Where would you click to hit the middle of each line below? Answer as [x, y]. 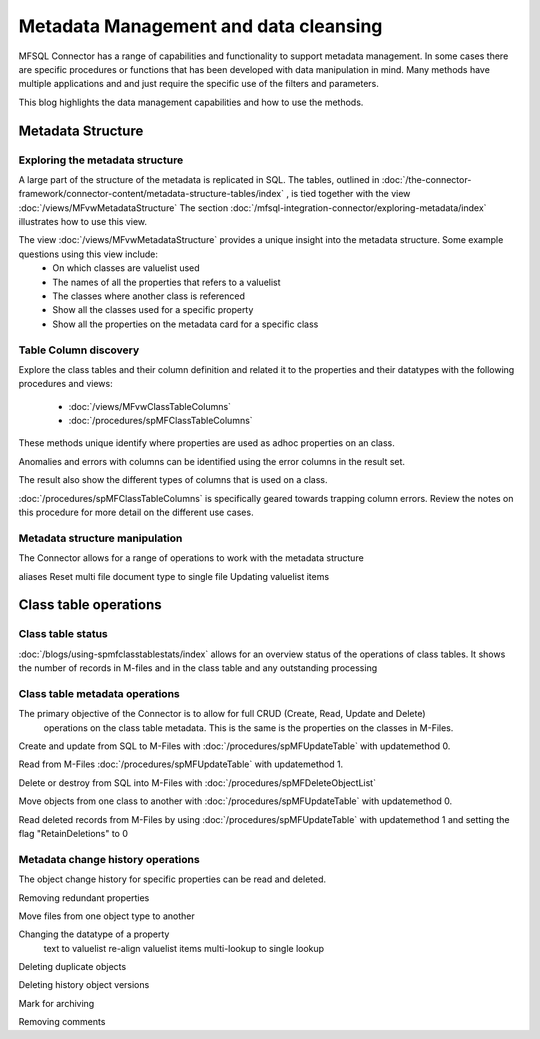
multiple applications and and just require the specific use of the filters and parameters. [199, 84]
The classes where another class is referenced [148, 296]
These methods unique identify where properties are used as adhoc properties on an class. [206, 443]
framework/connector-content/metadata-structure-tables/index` [151, 194]
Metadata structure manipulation [100, 538]
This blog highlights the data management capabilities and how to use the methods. [191, 102]
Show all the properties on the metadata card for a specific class [185, 324]
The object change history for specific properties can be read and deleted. [172, 879]
